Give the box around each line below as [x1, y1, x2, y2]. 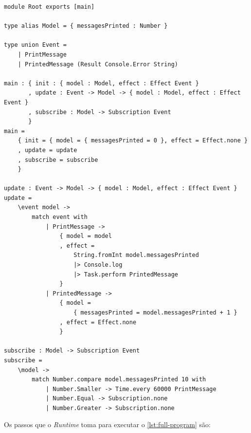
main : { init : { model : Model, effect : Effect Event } [4, 79, 199, 87]
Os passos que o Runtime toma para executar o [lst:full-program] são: [4, 419, 211, 429]
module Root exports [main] [4, 3, 95, 10]
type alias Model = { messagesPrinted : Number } [4, 22, 168, 30]
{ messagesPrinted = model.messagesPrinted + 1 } [73, 309, 237, 316]
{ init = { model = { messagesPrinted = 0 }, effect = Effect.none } [18, 137, 248, 144]
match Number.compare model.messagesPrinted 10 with [32, 376, 206, 383]
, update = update [18, 146, 77, 154]
